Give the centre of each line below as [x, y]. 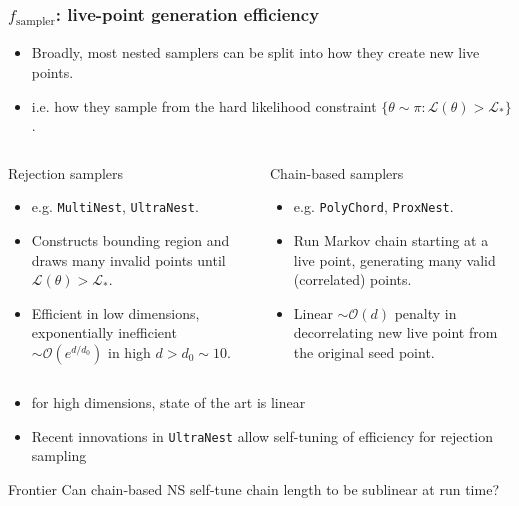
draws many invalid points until [128, 259]
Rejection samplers [66, 172]
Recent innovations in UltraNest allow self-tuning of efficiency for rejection [262, 435]
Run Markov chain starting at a [391, 239]
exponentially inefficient [104, 332]
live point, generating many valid [394, 259]
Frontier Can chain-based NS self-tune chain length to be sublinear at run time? [253, 488]
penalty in [425, 312]
